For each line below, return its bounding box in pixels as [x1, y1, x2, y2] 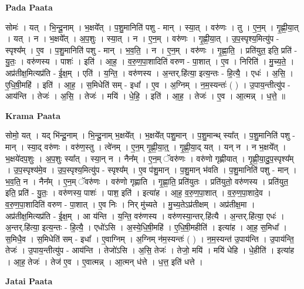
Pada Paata [5, 1, 53, 13]
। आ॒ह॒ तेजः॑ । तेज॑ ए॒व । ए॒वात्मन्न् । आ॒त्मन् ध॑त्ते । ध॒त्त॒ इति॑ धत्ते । [5, 255, 203, 267]
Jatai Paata [5, 275, 53, 287]
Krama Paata [5, 109, 60, 121]
